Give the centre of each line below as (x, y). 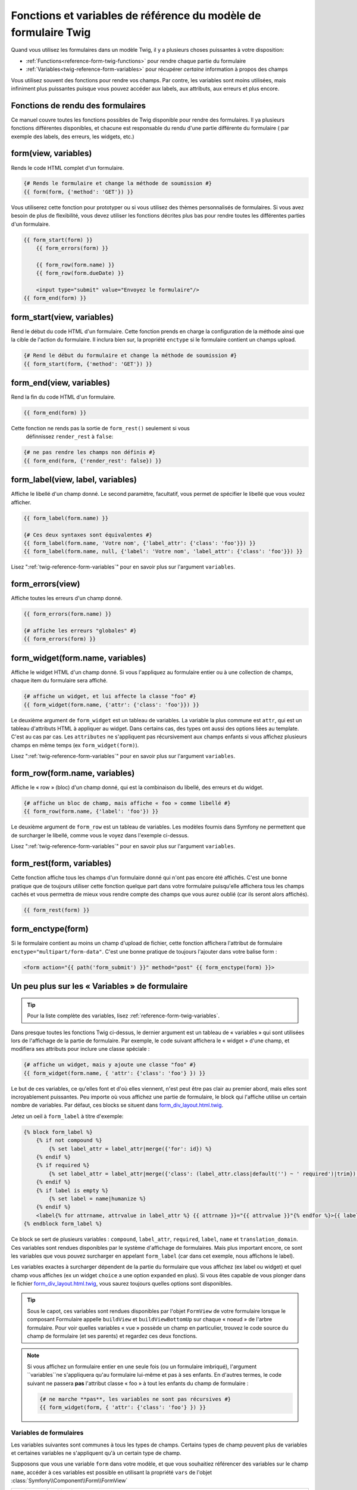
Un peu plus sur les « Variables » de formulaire (99, 986)
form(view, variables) (51, 153)
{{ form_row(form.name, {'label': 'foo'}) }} (91, 811)
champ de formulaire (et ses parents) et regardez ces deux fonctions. (112, 1336)
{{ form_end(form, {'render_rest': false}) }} (93, 461)
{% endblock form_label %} (63, 1224)
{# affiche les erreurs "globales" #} (80, 631)
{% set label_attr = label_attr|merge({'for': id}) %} (130, 1148)
